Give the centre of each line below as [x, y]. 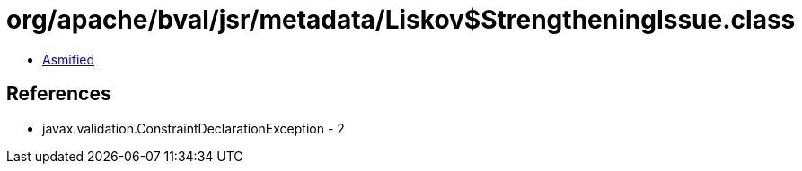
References [59, 94]
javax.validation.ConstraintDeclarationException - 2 [194, 128]
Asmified [69, 59]
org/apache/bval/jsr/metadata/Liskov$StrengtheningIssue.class [401, 20]
